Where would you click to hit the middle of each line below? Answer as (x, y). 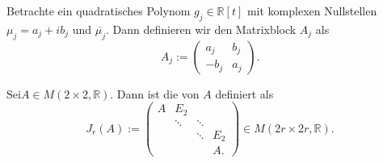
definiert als (244, 93)
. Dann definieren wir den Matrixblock (201, 29)
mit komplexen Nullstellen (312, 10)
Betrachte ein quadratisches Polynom (99, 10)
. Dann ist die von (155, 93)
